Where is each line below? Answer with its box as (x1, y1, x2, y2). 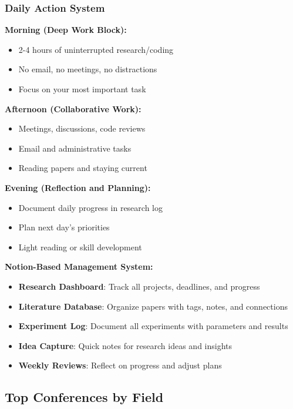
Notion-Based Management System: (5, 260, 153, 273)
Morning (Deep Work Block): (5, 24, 127, 36)
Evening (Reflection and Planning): (5, 181, 151, 193)
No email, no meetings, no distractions (18, 63, 157, 75)
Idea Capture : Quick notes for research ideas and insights (18, 339, 233, 351)
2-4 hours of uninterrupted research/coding (18, 43, 174, 55)
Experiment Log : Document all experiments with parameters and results (18, 320, 288, 332)
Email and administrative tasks (18, 142, 132, 154)
